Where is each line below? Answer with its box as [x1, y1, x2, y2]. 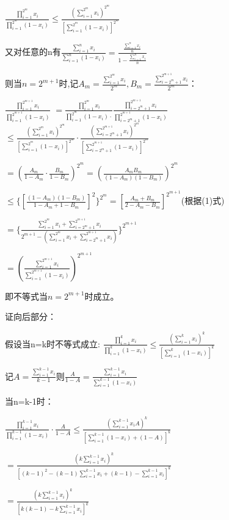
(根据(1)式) [181, 194, 225, 207]
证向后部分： [5, 310, 56, 323]
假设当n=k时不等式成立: [5, 337, 100, 350]
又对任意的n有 [5, 45, 61, 58]
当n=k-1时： [5, 395, 54, 408]
